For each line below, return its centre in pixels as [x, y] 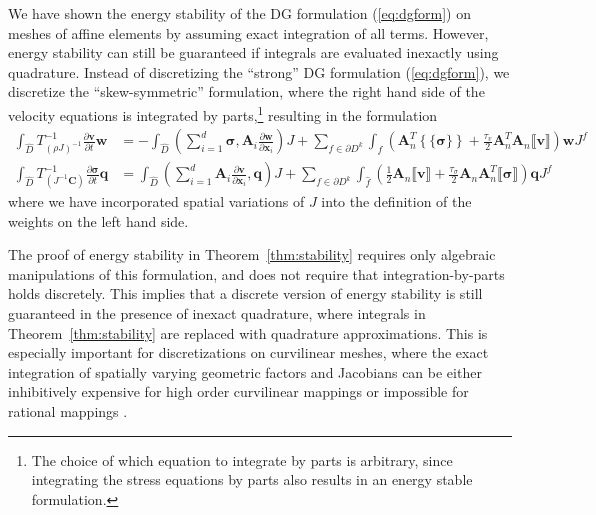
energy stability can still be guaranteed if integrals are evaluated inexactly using [253, 52]
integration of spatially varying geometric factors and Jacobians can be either [245, 371]
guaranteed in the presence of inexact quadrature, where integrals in [217, 312]
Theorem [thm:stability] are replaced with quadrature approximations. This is [248, 332]
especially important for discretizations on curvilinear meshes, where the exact [248, 352]
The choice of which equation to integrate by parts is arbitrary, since [242, 459]
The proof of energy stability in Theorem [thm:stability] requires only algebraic [252, 254]
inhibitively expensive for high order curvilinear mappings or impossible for [238, 391]
